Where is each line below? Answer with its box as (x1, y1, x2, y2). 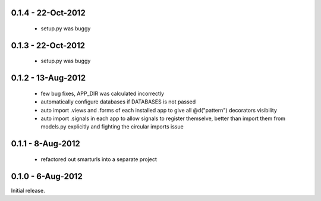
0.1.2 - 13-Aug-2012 (11, 73, 86, 83)
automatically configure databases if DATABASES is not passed (40, 98, 196, 105)
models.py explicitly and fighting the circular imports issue (40, 123, 184, 130)
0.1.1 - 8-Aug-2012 (11, 139, 80, 149)
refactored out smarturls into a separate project (40, 155, 157, 163)
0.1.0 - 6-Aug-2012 (11, 171, 83, 181)
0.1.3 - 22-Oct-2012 (11, 40, 86, 51)
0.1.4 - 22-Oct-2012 (11, 8, 86, 18)
